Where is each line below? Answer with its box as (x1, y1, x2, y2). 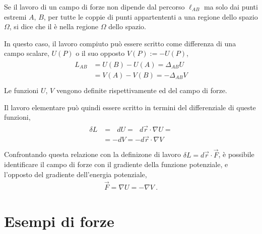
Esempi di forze (4, 210, 114, 231)
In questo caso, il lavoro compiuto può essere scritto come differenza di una (4, 38, 236, 48)
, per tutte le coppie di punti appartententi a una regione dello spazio (43, 11, 258, 22)
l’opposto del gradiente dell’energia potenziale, (4, 169, 147, 179)
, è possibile (218, 149, 254, 160)
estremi (4, 11, 27, 22)
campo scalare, (4, 48, 49, 58)
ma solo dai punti (204, 2, 258, 12)
